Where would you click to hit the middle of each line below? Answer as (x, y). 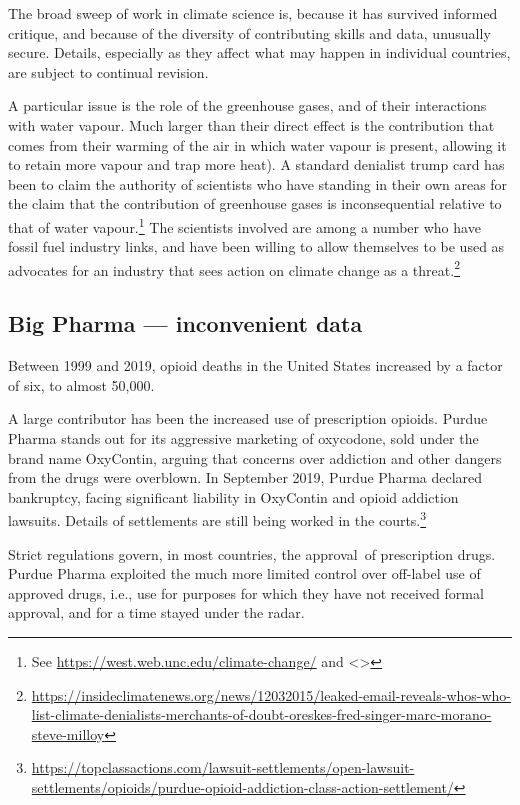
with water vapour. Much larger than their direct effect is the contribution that (251, 124)
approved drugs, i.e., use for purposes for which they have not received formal (246, 592)
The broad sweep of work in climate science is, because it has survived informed (253, 13)
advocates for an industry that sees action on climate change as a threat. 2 (234, 268)
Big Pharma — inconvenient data (185, 323)
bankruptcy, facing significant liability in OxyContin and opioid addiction (233, 496)
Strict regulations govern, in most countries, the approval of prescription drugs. (252, 553)
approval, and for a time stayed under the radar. (156, 612)
